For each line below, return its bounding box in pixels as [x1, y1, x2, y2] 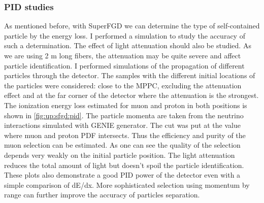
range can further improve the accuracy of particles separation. [4, 189, 200, 200]
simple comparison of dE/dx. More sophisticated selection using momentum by [4, 179, 250, 190]
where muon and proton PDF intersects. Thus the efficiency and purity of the [4, 129, 246, 140]
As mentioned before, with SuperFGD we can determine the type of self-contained [4, 20, 260, 31]
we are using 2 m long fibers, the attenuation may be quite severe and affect [4, 50, 241, 60]
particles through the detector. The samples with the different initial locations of [4, 70, 255, 81]
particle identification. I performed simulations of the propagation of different [4, 60, 245, 71]
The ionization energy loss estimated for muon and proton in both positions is [4, 99, 247, 110]
